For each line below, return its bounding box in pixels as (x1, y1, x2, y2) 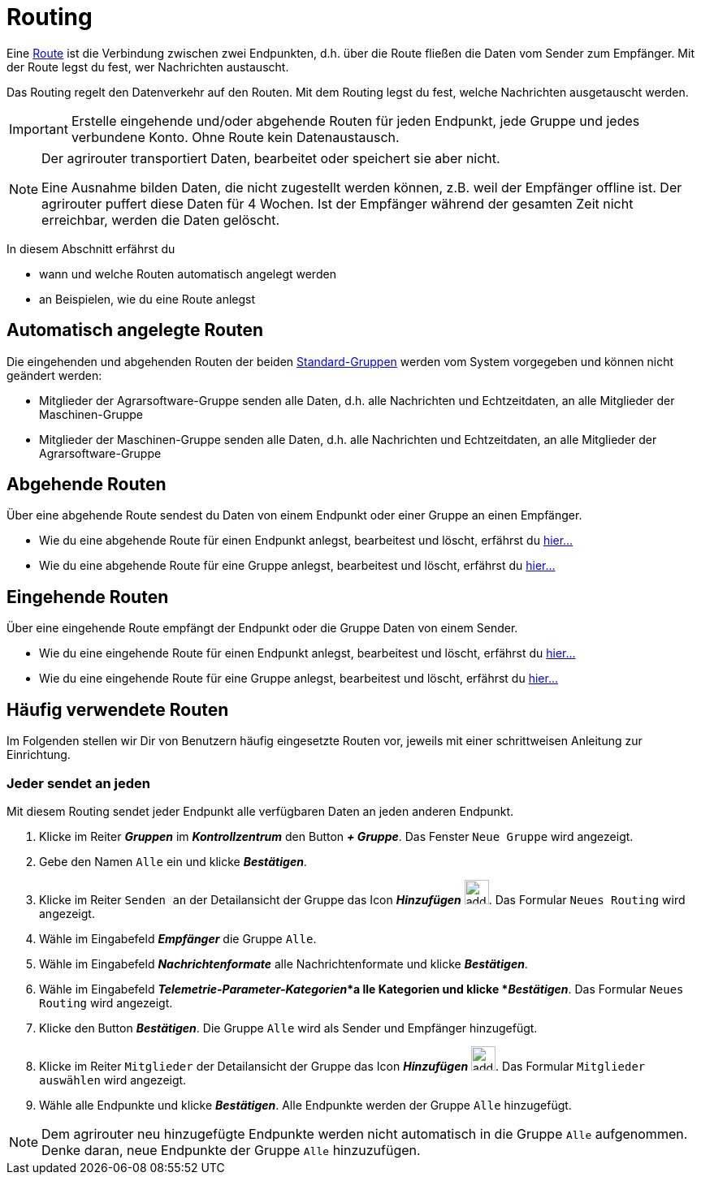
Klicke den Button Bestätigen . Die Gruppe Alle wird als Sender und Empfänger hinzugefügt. (39, 1020, 538, 1035)
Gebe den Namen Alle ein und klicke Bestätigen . (39, 854, 307, 869)
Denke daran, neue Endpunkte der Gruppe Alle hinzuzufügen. (41, 1141, 421, 1158)
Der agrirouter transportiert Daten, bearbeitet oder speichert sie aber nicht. (41, 149, 500, 166)
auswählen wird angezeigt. (39, 1072, 187, 1087)
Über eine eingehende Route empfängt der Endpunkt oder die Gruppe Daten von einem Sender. (6, 621, 518, 636)
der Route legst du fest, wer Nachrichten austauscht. (6, 59, 289, 74)
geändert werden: (6, 368, 102, 382)
